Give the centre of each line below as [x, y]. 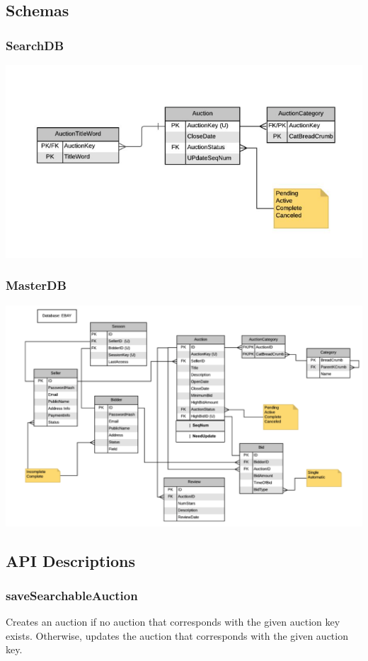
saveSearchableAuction [72, 595]
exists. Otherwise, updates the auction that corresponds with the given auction [177, 635]
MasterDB [36, 285]
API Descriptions [70, 560]
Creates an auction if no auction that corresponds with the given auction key [173, 622]
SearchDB [35, 45]
